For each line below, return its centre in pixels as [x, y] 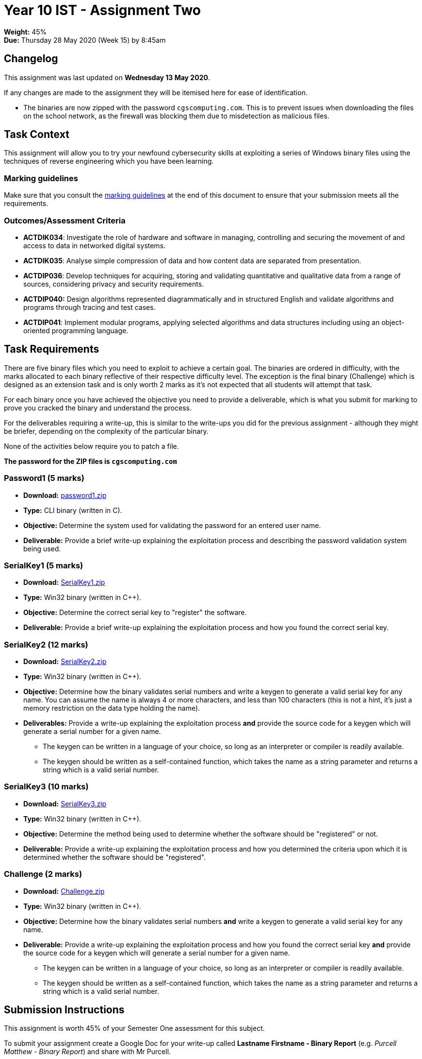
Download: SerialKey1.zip [64, 582]
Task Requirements [52, 349]
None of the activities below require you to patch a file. [91, 446]
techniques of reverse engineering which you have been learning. [109, 161]
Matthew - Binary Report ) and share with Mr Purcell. [88, 1052]
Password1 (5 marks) [44, 478]
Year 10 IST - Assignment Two [103, 10]
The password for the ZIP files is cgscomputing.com [90, 461]
